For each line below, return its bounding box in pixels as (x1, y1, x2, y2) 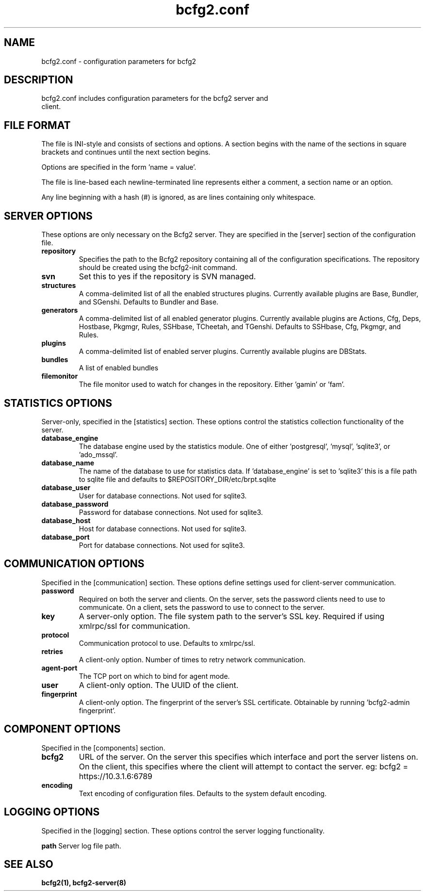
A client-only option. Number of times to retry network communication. (79, 655, 306, 664)
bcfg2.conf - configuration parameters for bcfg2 (41, 57, 196, 65)
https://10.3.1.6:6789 (79, 771, 153, 781)
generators (41, 306, 78, 315)
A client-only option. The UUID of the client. (79, 680, 239, 690)
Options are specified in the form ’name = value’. (41, 163, 196, 172)
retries (41, 647, 63, 655)
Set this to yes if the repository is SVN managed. (79, 272, 256, 282)
